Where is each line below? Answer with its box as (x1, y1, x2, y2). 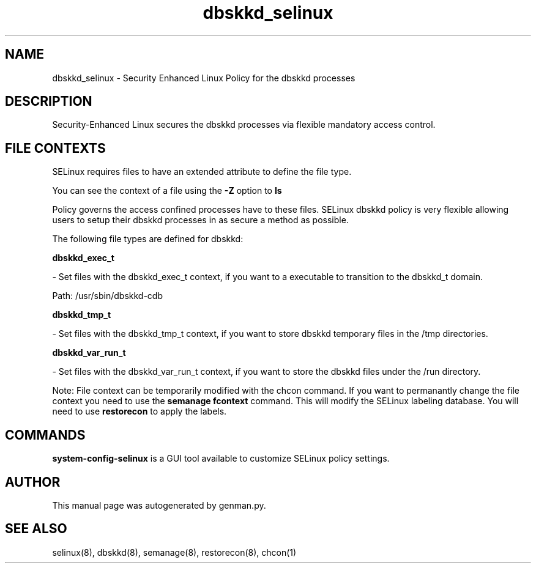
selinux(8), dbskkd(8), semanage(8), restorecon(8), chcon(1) (52, 547, 297, 558)
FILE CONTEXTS (5, 140, 106, 156)
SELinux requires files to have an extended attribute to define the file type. (52, 166, 352, 177)
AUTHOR (5, 474, 61, 490)
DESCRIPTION (5, 94, 92, 109)
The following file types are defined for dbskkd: (52, 234, 244, 245)
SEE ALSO (5, 521, 67, 537)
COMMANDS (5, 427, 86, 443)
